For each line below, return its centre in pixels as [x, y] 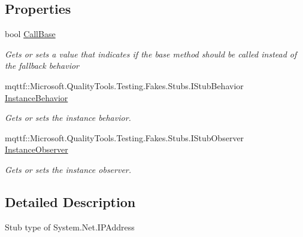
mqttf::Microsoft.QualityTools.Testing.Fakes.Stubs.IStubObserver [125, 137]
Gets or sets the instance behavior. [68, 118]
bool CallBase [30, 34]
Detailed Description [70, 201]
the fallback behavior [42, 66]
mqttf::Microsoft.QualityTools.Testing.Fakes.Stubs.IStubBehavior [124, 85]
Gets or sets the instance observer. [68, 169]
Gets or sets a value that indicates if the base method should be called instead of [151, 54]
